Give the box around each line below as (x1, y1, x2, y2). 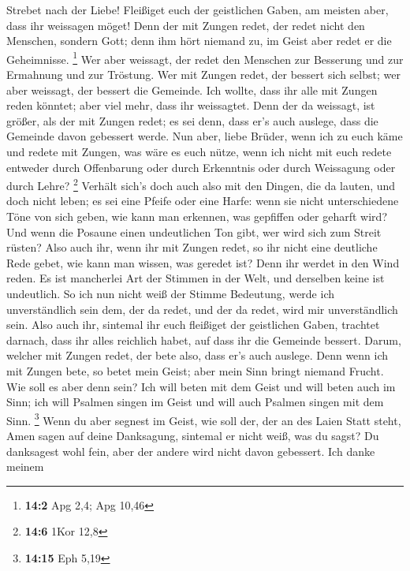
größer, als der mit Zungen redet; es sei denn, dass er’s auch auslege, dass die (6, 112, 378, 129)
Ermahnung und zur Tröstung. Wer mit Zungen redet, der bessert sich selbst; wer (6, 66, 401, 83)
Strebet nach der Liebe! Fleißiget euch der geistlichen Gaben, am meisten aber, (6, 2, 389, 17)
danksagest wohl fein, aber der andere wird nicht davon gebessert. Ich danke (6, 442, 375, 459)
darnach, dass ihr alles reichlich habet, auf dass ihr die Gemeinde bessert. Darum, (6, 331, 401, 348)
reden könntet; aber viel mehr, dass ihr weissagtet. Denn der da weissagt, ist (6, 97, 375, 114)
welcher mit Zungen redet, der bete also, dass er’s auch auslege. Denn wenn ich (6, 347, 389, 364)
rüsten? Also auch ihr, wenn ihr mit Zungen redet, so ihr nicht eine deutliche (6, 239, 378, 256)
